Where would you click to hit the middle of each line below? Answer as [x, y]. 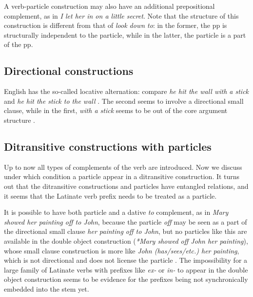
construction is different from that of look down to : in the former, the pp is [116, 25]
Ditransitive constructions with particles [108, 146]
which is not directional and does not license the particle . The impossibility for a [126, 260]
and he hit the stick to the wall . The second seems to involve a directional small [124, 101]
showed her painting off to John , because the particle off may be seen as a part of [126, 221]
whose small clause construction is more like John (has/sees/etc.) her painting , [122, 250]
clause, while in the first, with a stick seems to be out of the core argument [116, 110]
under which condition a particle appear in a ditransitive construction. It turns [122, 176]
